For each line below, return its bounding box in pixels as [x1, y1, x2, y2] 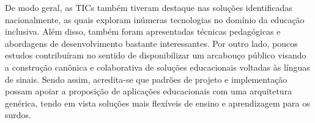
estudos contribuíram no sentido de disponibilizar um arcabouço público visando [5, 49, 306, 61]
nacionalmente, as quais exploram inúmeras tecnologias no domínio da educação [5, 13, 305, 26]
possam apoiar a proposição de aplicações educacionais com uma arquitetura [5, 85, 292, 97]
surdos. [5, 108, 31, 121]
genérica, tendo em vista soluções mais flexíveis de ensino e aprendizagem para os [5, 96, 310, 109]
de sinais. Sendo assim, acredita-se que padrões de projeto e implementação [5, 72, 287, 85]
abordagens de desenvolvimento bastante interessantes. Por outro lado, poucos [5, 37, 298, 49]
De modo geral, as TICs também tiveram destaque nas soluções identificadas [5, 1, 292, 13]
